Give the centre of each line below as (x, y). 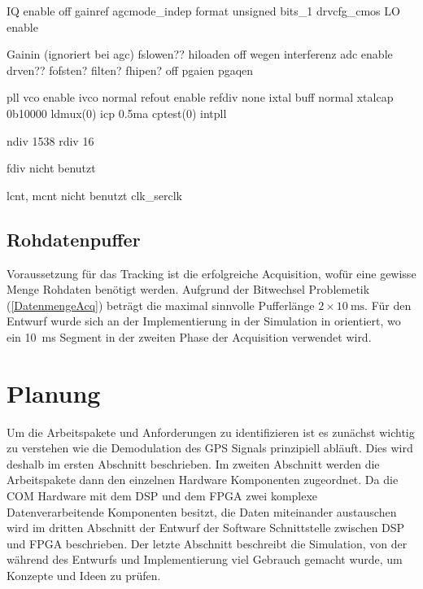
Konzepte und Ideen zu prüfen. (84, 575)
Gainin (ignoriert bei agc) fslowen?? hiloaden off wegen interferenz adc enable (200, 54)
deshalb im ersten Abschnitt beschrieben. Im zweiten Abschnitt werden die (193, 463)
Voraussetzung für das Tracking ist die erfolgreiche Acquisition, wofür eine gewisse (211, 273)
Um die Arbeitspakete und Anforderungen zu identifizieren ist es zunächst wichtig (211, 432)
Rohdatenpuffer (74, 239)
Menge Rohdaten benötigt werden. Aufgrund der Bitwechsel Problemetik (188, 289)
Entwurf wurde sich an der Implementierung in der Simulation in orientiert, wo (204, 321)
